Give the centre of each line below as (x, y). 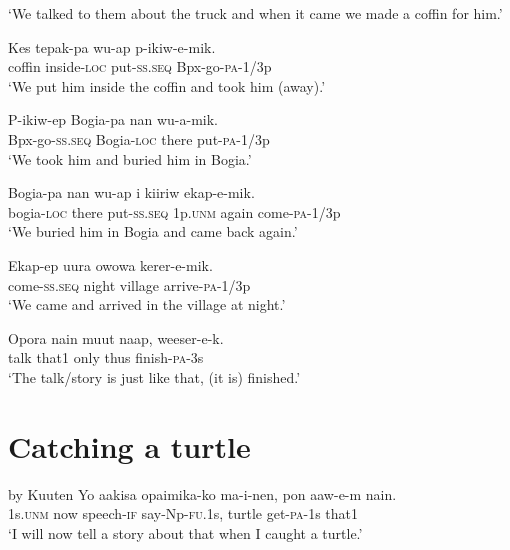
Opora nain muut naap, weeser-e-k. (116, 337)
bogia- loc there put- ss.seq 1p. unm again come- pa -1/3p (174, 211)
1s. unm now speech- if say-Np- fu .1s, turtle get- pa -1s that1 (183, 513)
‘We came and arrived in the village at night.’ (147, 304)
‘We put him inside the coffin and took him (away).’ (167, 85)
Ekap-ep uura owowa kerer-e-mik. (110, 264)
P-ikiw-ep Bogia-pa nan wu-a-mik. (113, 119)
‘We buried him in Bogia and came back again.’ (153, 231)
